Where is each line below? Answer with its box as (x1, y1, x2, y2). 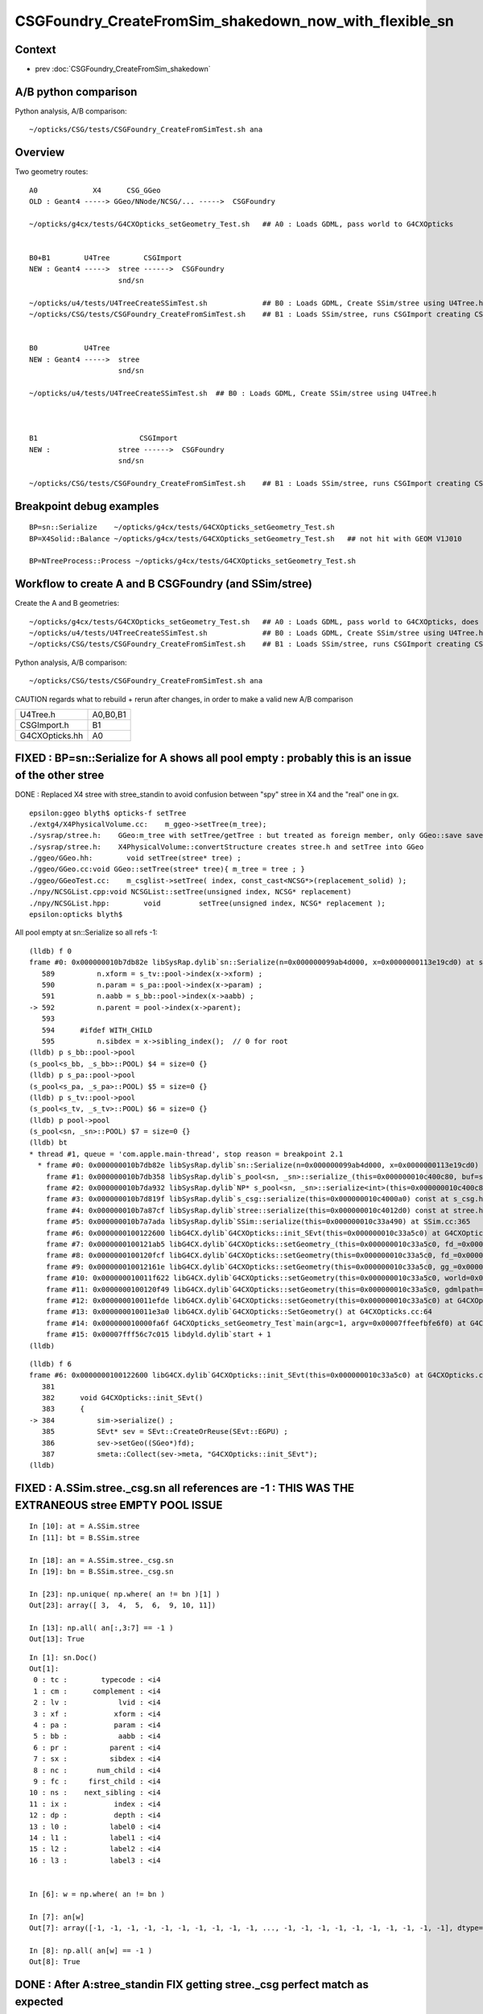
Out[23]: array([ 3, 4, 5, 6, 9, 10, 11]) (29, 1601, 217, 1610)
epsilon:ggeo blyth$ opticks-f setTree (29, 808, 187, 818)
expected (14, 1995, 64, 2008)
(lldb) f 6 (29, 1359, 72, 1369)
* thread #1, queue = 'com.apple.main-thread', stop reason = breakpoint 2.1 (29, 1149, 344, 1158)
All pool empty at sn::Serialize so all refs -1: (14, 927, 158, 938)
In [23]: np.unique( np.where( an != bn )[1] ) (29, 1589, 221, 1598)
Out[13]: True (29, 1635, 85, 1643)
